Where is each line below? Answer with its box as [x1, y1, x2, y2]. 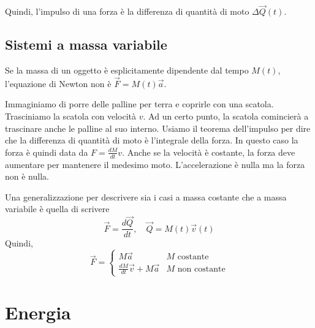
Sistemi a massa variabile [5, 35, 167, 54]
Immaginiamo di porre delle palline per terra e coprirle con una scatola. [5, 97, 274, 110]
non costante [177, 264, 226, 273]
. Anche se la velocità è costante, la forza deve [122, 145, 295, 158]
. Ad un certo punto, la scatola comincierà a [143, 110, 309, 123]
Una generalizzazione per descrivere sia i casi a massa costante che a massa [5, 190, 287, 203]
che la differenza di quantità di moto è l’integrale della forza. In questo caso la [5, 134, 298, 147]
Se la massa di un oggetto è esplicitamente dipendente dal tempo [5, 64, 249, 77]
